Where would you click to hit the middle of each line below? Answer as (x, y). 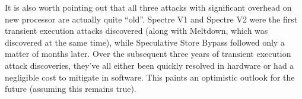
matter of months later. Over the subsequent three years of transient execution (148, 54)
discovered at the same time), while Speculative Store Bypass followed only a (145, 42)
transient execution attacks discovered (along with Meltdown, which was (136, 31)
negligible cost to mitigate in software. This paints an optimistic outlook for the (150, 77)
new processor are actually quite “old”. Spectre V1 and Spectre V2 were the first (151, 19)
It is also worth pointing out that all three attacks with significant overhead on (148, 7)
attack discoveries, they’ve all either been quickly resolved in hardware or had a (150, 65)
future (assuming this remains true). (71, 89)
